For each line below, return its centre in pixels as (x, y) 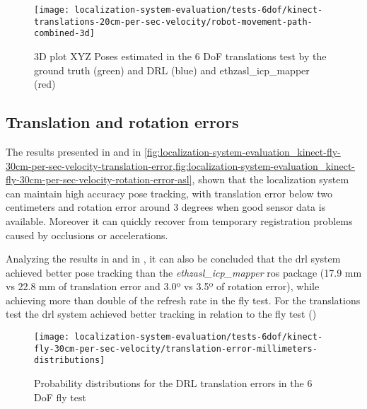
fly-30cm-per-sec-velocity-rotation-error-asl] (99, 179)
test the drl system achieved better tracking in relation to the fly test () (161, 314)
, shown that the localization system (270, 179)
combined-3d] (64, 34)
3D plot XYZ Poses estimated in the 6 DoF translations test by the (180, 56)
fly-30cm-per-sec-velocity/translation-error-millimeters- (176, 348)
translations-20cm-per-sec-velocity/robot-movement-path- (173, 22)
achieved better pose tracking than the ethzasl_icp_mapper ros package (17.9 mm (184, 272)
